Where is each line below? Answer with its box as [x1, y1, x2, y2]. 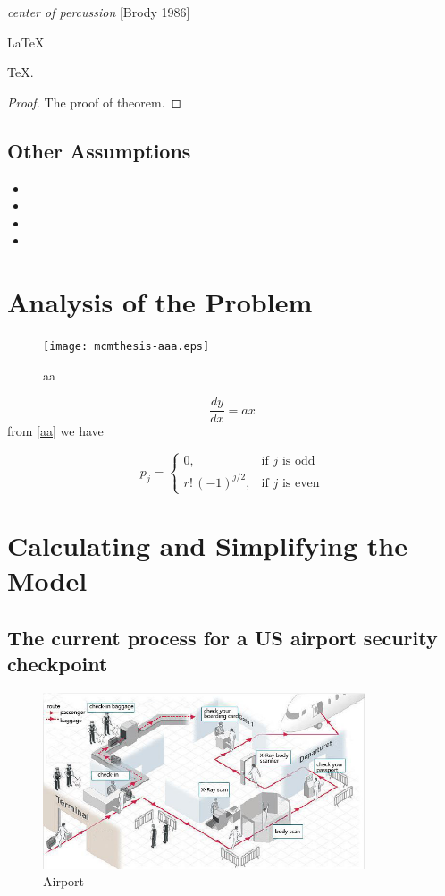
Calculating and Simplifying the [7, 527, 408, 564]
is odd [281, 455, 315, 468]
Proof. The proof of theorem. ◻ [7, 92, 182, 111]
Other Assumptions [7, 136, 191, 164]
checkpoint [7, 650, 108, 678]
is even [281, 476, 320, 490]
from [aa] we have [7, 422, 104, 440]
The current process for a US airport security [7, 624, 438, 651]
